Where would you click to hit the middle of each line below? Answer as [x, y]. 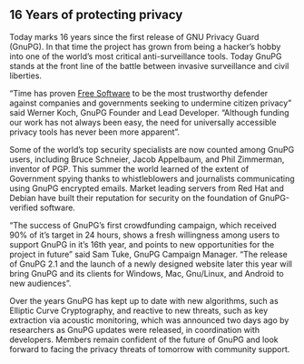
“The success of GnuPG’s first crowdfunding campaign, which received [143, 225]
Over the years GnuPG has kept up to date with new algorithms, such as [144, 300]
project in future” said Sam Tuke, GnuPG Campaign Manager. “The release [148, 254]
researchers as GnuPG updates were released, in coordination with [135, 329]
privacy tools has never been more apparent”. [94, 132]
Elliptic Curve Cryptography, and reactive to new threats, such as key [139, 310]
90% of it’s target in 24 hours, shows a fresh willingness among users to [144, 235]
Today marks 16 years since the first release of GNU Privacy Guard [134, 36]
